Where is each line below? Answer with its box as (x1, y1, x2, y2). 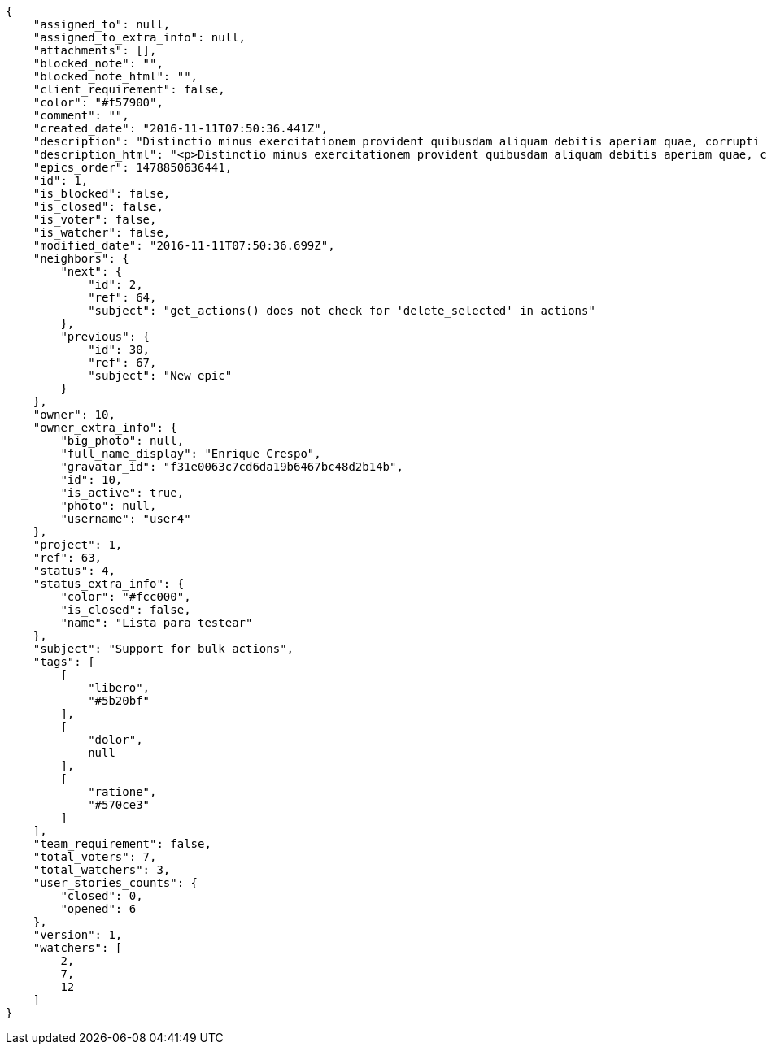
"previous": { (60, 330, 150, 343)
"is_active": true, (60, 486, 185, 499)
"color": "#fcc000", (60, 590, 191, 603)
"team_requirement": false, (33, 837, 211, 850)
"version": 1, (33, 928, 123, 941)
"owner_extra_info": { (33, 421, 177, 434)
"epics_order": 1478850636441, (33, 161, 233, 174)
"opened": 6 (60, 902, 137, 915)
